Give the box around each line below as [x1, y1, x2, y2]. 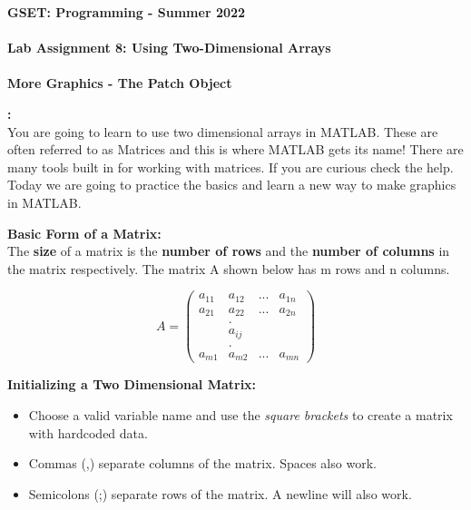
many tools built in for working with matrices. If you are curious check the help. [7, 157, 454, 176]
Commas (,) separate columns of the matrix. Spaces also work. [28, 454, 377, 473]
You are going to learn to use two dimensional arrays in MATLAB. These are [7, 122, 438, 141]
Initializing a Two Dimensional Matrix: [7, 375, 257, 394]
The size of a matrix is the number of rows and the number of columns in [7, 241, 450, 260]
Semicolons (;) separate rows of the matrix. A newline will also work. [28, 484, 412, 503]
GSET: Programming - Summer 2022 [7, 3, 246, 21]
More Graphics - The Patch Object [7, 74, 232, 93]
